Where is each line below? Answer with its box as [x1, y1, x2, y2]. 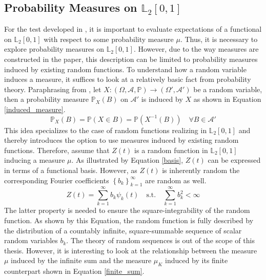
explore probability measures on [4, 44, 105, 54]
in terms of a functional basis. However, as [4, 164, 137, 175]
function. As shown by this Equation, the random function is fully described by [4, 215, 254, 226]
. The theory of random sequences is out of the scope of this [66, 235, 255, 246]
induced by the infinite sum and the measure [11, 255, 152, 266]
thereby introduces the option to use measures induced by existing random [4, 135, 239, 145]
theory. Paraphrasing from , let [4, 83, 101, 94]
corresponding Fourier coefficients [4, 175, 109, 185]
